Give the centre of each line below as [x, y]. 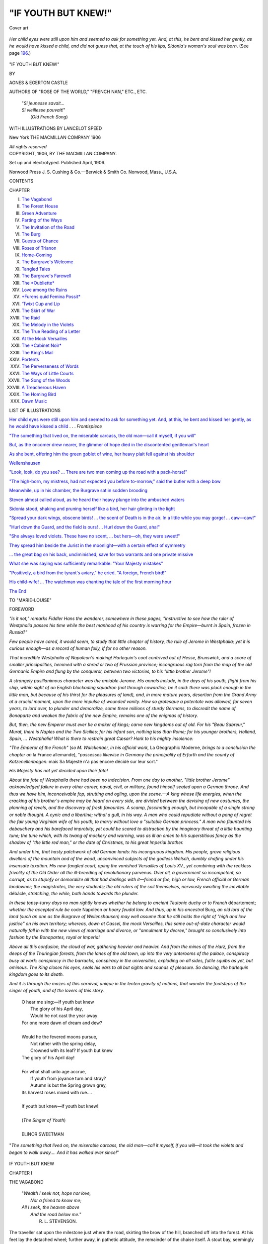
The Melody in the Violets [48, 324]
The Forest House [40, 206]
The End [18, 591]
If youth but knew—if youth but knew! [60, 1106]
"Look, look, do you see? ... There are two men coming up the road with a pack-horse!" [98, 472]
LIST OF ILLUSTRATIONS [35, 410]
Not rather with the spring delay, [64, 1043]
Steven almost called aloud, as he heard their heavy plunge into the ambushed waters [97, 500]
